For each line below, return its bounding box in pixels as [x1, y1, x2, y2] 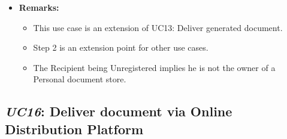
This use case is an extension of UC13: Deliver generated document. [33, 21, 283, 33]
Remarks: [19, 1, 59, 13]
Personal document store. [33, 73, 126, 85]
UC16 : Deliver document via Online [5, 102, 232, 121]
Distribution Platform [5, 119, 144, 138]
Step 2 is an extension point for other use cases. [33, 41, 209, 54]
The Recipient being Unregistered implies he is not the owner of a [33, 61, 276, 73]
